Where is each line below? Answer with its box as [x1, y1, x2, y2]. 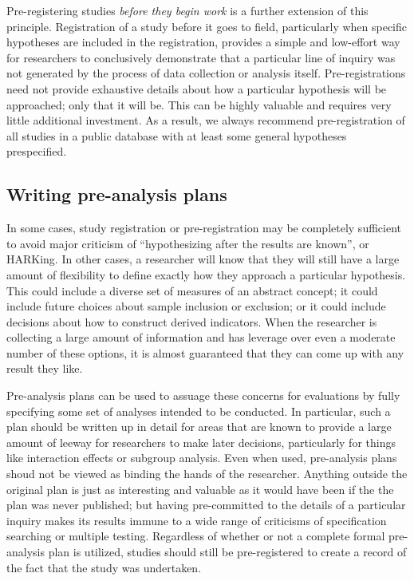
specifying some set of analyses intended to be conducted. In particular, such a [6, 402, 391, 419]
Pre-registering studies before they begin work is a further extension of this [6, 2, 369, 18]
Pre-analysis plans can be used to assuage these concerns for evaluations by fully [6, 387, 400, 404]
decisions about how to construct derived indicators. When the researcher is [6, 313, 377, 330]
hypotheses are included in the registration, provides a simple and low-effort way [6, 34, 400, 50]
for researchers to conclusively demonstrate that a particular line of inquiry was [6, 49, 396, 65]
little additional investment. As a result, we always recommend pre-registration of [6, 112, 405, 128]
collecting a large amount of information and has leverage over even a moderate [6, 329, 396, 346]
